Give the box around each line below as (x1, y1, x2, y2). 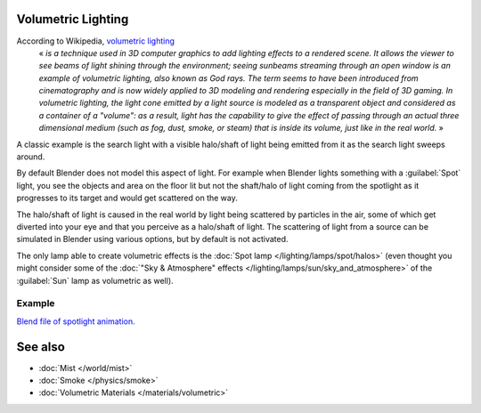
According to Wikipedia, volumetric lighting (16, 36, 175, 46)
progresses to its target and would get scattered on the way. (16, 192, 238, 204)
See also (16, 339, 66, 354)
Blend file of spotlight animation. (16, 316, 135, 327)
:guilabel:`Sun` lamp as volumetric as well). (16, 275, 174, 286)
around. (16, 151, 45, 162)
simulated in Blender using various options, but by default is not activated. (16, 234, 289, 245)
